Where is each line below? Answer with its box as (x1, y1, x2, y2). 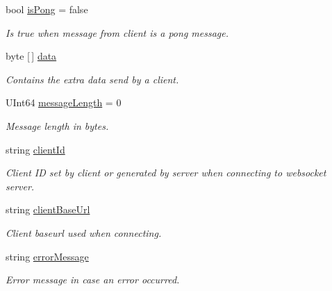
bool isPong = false (6, 2, 88, 16)
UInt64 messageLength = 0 (6, 95, 122, 110)
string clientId (6, 142, 65, 156)
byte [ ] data (6, 49, 57, 63)
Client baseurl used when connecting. (6, 225, 162, 240)
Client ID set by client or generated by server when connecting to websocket (6, 165, 326, 180)
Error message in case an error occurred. (6, 272, 180, 287)
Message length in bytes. (6, 118, 109, 133)
